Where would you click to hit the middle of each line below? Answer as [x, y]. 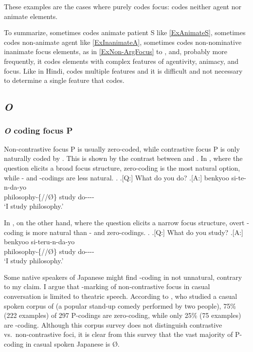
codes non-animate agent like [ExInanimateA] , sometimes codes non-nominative [123, 42]
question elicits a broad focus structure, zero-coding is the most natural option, [122, 167]
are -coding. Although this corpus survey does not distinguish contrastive [113, 324]
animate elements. [31, 16]
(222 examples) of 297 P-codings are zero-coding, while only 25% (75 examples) [123, 315]
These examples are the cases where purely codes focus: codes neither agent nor [123, 6]
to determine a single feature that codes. [64, 80]
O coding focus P [38, 130]
